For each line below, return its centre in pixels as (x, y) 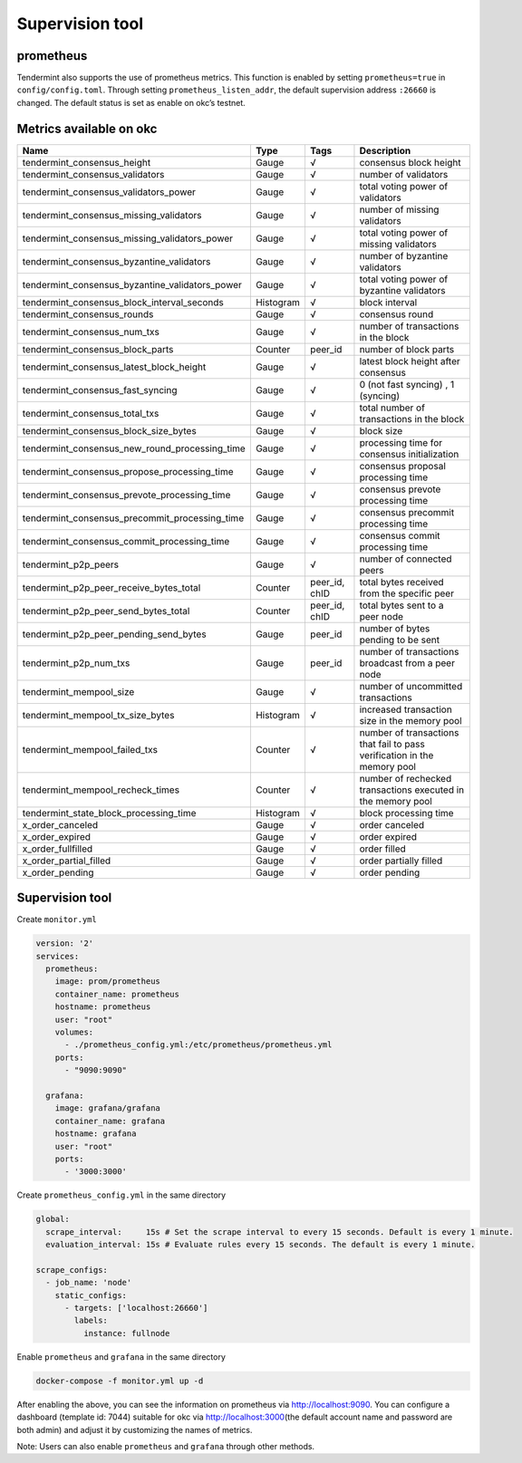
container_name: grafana (110, 1121)
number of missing (399, 209)
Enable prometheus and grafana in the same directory (121, 1357)
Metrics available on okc (87, 128)
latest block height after (410, 361)
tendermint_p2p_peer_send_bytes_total (106, 611)
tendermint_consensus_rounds (88, 314)
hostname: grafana (96, 1134)
